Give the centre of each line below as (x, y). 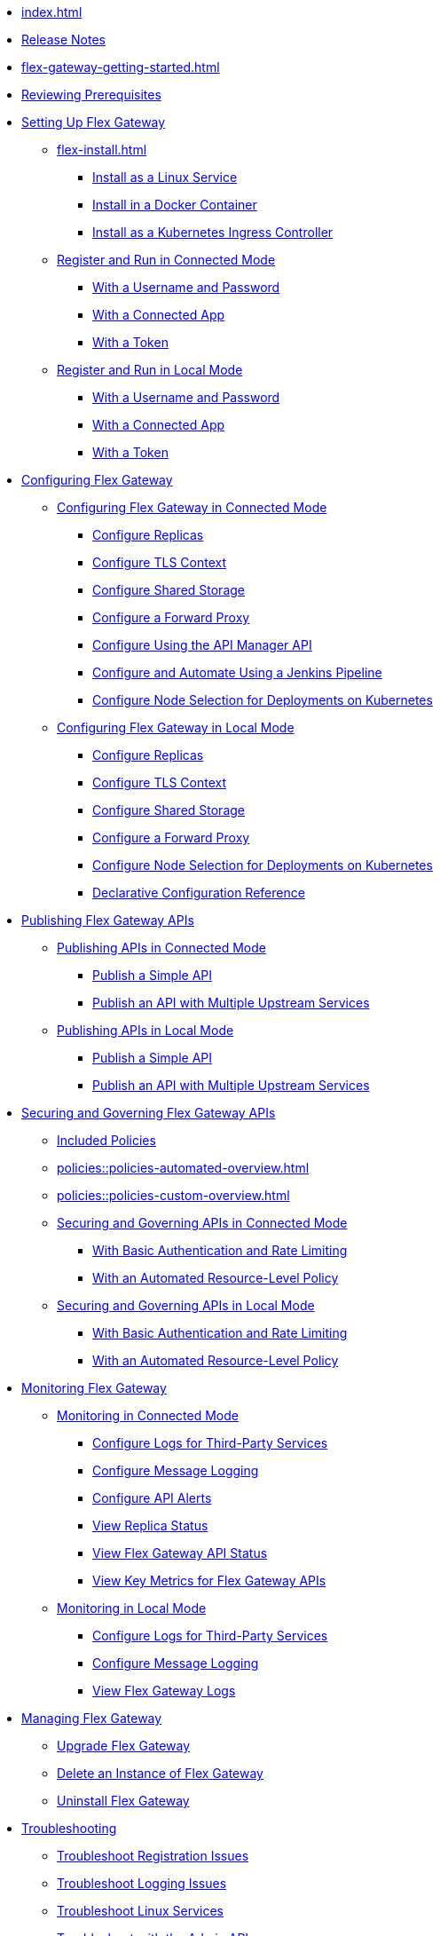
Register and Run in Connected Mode (166, 260)
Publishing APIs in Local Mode (145, 1030)
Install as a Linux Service (165, 177)
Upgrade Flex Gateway (124, 1746)
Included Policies (106, 1140)
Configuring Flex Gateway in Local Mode (176, 727)
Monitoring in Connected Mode (148, 1415)
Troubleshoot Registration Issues (153, 1856)
